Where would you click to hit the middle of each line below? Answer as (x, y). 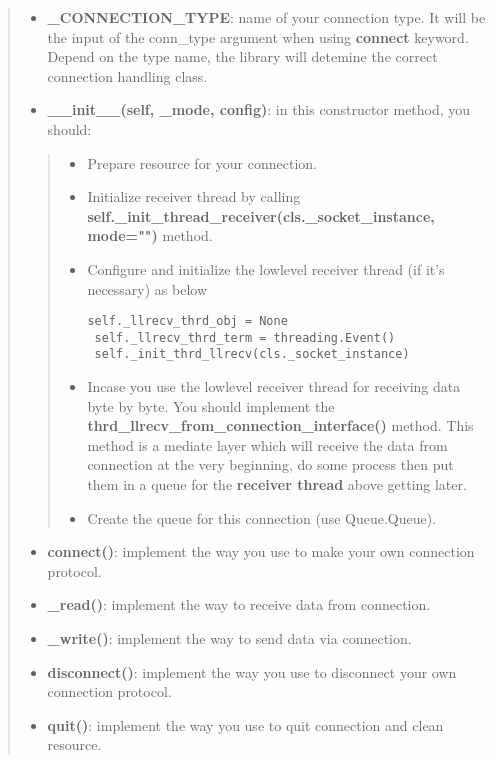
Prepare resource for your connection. (202, 162)
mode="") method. (150, 235)
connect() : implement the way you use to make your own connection (261, 551)
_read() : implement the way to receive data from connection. (239, 604)
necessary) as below (147, 288)
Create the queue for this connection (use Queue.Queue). (262, 517)
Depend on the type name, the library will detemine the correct (242, 56)
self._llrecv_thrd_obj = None (187, 321)
